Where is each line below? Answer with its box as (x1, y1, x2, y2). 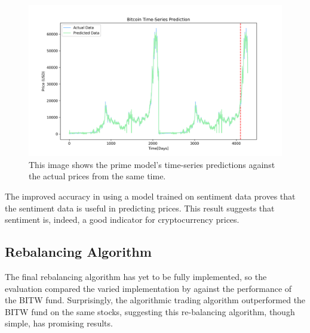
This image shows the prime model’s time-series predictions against (29, 158, 275, 170)
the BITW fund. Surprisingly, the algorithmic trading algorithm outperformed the (5, 294, 306, 306)
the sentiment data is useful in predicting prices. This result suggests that (5, 201, 275, 214)
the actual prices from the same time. (29, 170, 166, 182)
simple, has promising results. (5, 317, 113, 329)
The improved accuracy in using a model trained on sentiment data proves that (5, 190, 296, 203)
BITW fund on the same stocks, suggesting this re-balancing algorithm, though (5, 305, 295, 318)
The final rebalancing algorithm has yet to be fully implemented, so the (5, 270, 267, 282)
